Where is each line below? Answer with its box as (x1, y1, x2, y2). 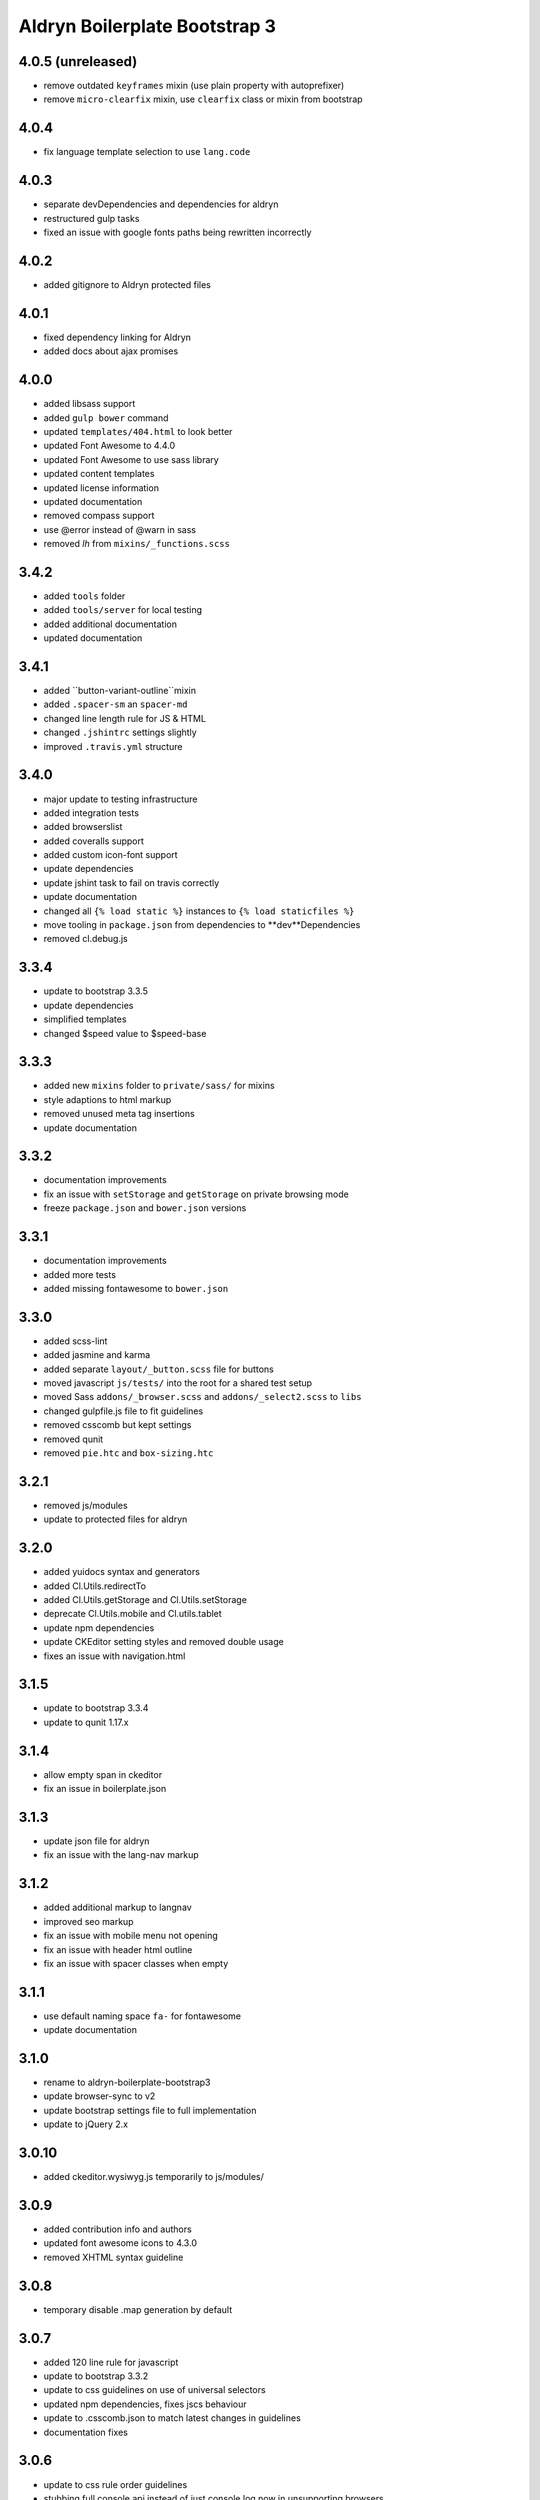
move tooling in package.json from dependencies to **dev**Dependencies (43, 919, 361, 931)
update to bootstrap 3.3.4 (43, 1702, 149, 1714)
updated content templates (43, 468, 155, 480)
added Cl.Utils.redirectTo (43, 1580, 147, 1592)
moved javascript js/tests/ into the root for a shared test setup (43, 1377, 313, 1389)
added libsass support (43, 398, 136, 410)
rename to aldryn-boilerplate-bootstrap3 (43, 2076, 211, 2089)
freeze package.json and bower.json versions (43, 1202, 247, 1214)
